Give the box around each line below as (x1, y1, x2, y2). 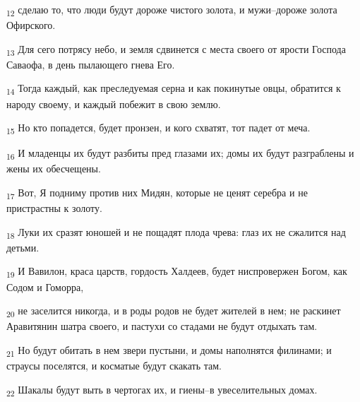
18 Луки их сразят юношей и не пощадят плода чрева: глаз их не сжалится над (6, 224, 346, 241)
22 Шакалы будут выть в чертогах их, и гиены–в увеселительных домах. (6, 382, 318, 398)
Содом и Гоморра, (6, 279, 84, 294)
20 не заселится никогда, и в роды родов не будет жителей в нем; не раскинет (6, 303, 341, 319)
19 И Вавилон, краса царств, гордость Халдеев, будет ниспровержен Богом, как (6, 264, 347, 280)
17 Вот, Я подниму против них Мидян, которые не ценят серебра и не (6, 185, 308, 201)
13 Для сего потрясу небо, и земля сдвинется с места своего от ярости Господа (6, 41, 346, 58)
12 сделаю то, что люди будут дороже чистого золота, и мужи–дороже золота (6, 2, 337, 18)
